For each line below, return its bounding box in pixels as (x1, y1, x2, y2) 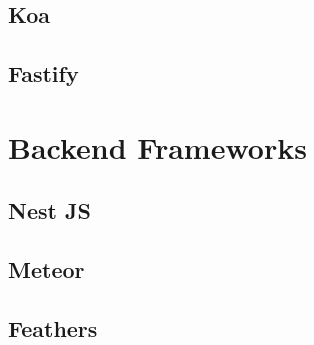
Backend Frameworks (8, 126, 307, 167)
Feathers (8, 312, 98, 343)
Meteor (8, 254, 85, 285)
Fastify (8, 58, 79, 89)
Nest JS (8, 195, 91, 226)
